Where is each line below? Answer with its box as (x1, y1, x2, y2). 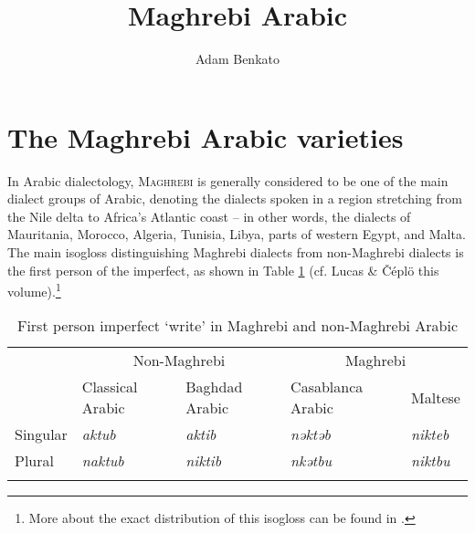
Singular (15, 423, 68, 445)
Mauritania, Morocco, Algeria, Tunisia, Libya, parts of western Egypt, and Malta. (7, 225, 466, 244)
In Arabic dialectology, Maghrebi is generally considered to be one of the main (7, 171, 449, 190)
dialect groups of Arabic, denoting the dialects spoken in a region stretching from (7, 189, 462, 208)
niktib (185, 450, 222, 472)
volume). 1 (7, 279, 61, 300)
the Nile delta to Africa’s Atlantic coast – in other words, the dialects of (7, 206, 411, 225)
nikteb (411, 423, 449, 445)
